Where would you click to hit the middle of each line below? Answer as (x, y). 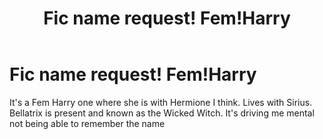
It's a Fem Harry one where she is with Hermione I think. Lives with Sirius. (161, 102)
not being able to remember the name (87, 123)
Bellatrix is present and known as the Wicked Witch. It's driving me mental (162, 113)
